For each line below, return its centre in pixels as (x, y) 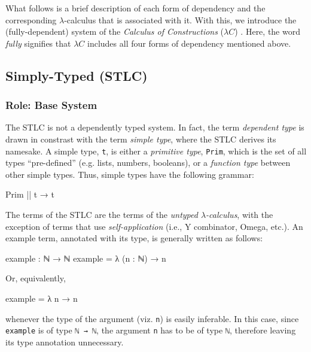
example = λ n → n (42, 298)
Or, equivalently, (36, 278)
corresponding (31, 19)
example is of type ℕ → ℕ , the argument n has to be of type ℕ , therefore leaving (151, 330)
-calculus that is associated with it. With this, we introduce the (180, 19)
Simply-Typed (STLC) (77, 75)
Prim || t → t (30, 194)
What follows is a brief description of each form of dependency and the (135, 8)
